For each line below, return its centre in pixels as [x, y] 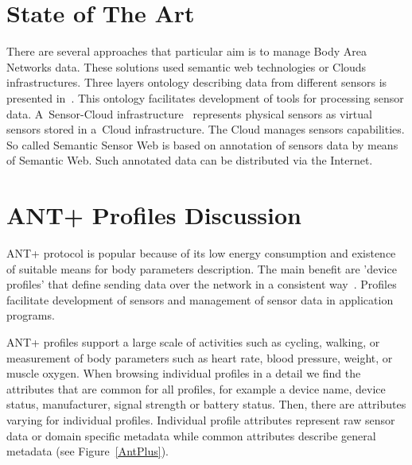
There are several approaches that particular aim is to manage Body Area [187, 51]
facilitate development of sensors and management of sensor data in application [200, 299]
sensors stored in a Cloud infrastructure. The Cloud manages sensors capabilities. [206, 129]
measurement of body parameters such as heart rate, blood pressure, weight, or [200, 357]
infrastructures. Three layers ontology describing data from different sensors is [197, 82]
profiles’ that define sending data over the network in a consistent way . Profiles [202, 284]
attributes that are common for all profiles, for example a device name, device [196, 388]
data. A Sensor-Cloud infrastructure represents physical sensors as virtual [189, 113]
